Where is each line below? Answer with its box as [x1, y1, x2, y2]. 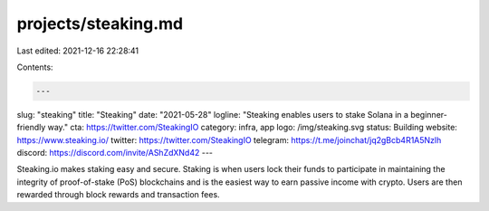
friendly [16, 122, 46, 133]
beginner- [410, 109, 447, 120]
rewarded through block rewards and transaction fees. [16, 189, 221, 200]
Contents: [16, 62, 53, 72]
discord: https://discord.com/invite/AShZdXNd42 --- [16, 148, 213, 158]
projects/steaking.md [16, 14, 184, 34]
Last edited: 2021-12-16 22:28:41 [16, 45, 139, 56]
